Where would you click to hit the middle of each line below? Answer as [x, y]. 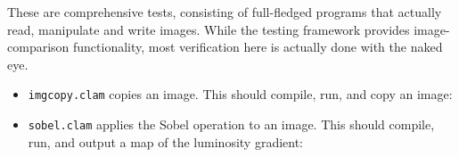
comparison [38, 47]
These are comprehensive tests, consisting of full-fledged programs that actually [225, 12]
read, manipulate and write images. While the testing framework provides [209, 29]
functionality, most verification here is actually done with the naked [258, 47]
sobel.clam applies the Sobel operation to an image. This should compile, [231, 124]
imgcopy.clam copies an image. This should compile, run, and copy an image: [240, 94]
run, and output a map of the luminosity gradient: [166, 141]
